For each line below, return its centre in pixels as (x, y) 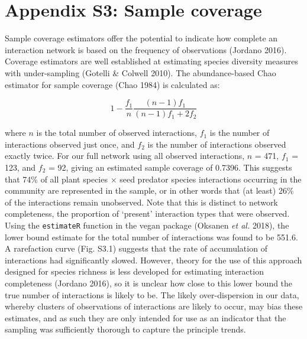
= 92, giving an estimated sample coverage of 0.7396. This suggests (170, 167)
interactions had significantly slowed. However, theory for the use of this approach (153, 260)
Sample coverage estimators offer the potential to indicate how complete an (141, 38)
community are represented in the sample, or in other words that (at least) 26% (149, 190)
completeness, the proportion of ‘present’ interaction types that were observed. (147, 213)
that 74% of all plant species (56, 179)
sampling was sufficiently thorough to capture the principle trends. (125, 329)
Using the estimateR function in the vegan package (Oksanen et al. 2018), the (147, 225)
